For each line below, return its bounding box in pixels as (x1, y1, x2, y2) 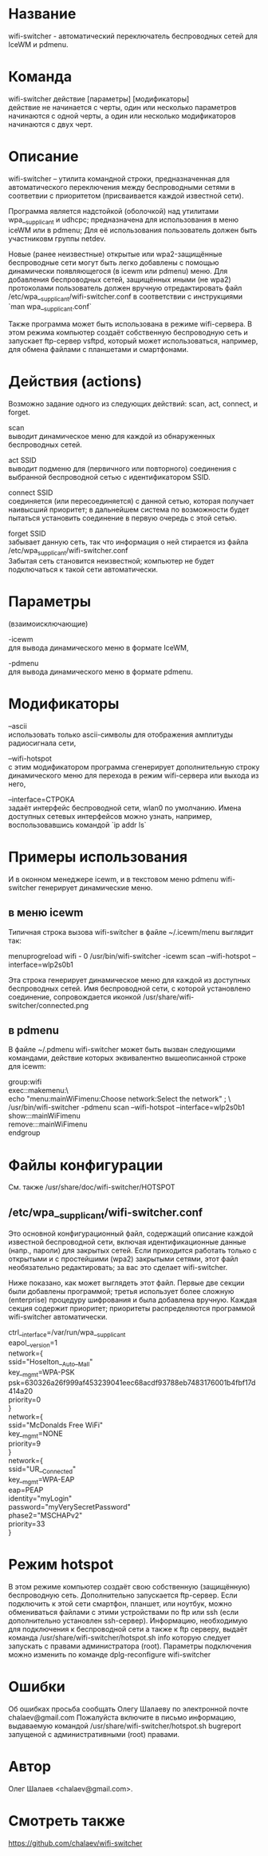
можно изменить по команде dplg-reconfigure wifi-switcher (8, 1649, 211, 1659)
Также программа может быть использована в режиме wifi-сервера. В (8, 319, 253, 329)
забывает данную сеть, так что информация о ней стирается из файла (8, 537, 249, 547)
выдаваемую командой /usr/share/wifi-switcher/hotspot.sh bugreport (8, 1721, 242, 1731)
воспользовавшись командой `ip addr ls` (8, 820, 147, 829)
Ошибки (8, 1678, 65, 1696)
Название (8, 5, 77, 23)
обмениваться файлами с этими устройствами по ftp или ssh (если (8, 1607, 239, 1617)
